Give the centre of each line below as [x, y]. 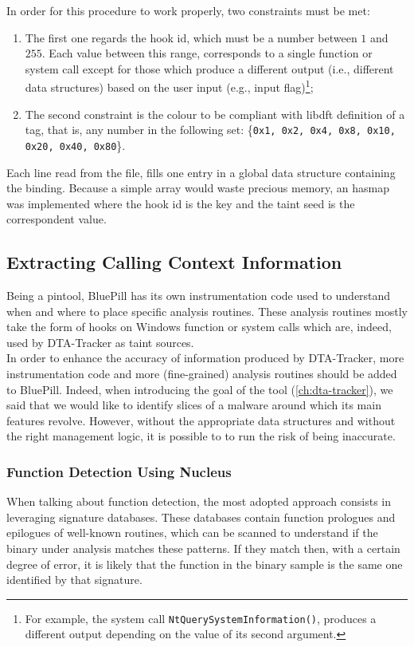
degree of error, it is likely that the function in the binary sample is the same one [205, 564]
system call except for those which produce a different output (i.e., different [209, 68]
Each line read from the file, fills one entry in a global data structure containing [201, 172]
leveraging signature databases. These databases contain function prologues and [201, 517]
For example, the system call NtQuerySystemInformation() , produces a [201, 618]
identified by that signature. [74, 580]
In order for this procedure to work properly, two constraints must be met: [188, 10]
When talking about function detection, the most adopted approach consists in [199, 501]
